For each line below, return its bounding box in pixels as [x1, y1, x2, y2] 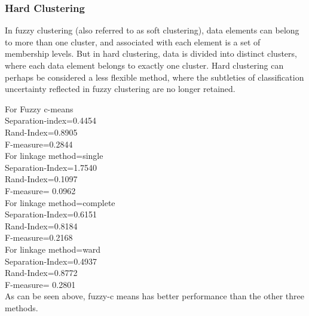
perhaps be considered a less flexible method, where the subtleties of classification [5, 70, 304, 83]
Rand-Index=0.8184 [5, 219, 78, 232]
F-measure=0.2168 [5, 231, 73, 244]
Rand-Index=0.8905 [5, 125, 78, 138]
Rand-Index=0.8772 [5, 266, 78, 279]
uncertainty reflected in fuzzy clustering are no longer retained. [5, 82, 235, 95]
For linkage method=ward [5, 243, 101, 255]
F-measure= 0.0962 [5, 184, 76, 197]
